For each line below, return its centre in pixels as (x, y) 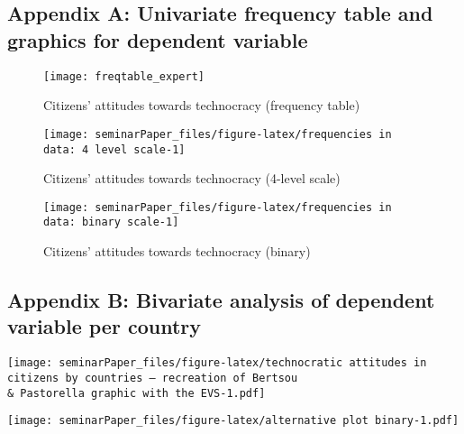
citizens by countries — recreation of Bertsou (153, 378)
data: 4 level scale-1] (114, 149)
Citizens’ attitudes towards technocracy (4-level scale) (192, 178)
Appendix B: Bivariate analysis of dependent (221, 300)
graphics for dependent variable (158, 39)
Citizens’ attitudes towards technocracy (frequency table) (202, 105)
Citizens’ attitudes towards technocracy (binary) (177, 251)
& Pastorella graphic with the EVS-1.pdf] (136, 393)
